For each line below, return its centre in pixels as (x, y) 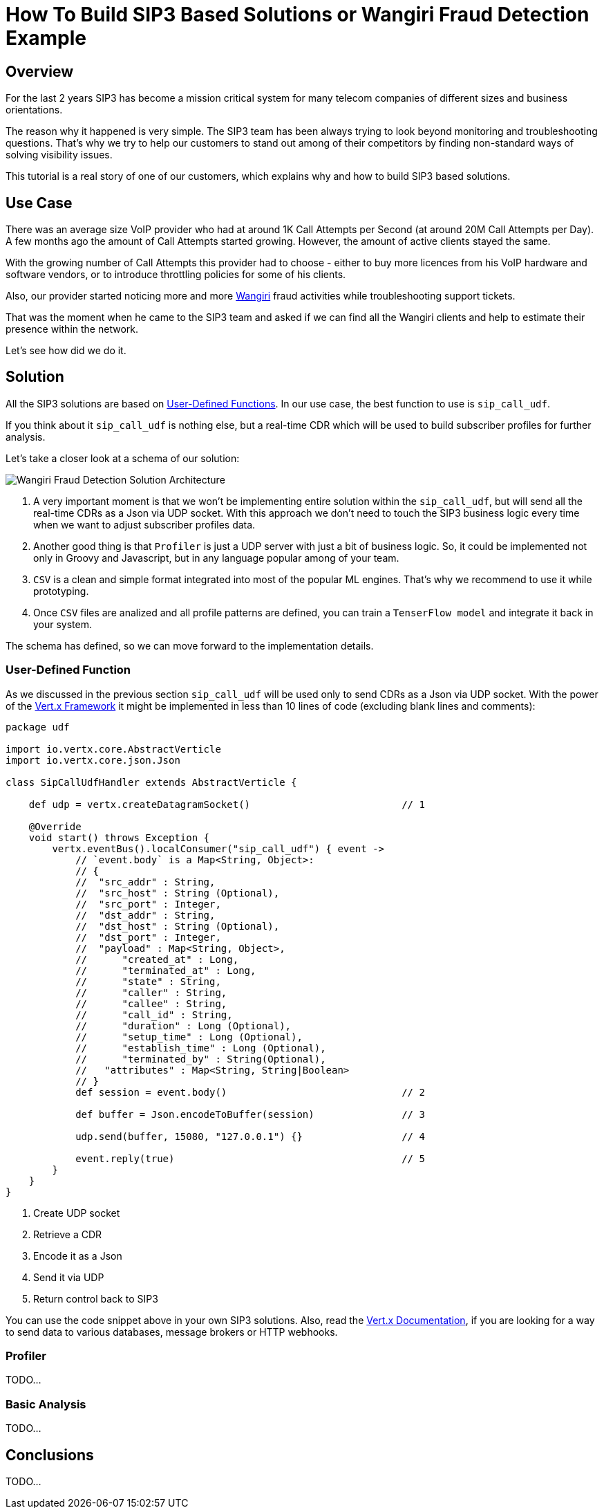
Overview (40, 71)
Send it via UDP (69, 1277)
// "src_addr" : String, (145, 882)
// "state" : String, (148, 981)
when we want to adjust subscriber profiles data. (144, 524)
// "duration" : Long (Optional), (183, 1026)
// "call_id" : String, (154, 1014)
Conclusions (50, 1455)
